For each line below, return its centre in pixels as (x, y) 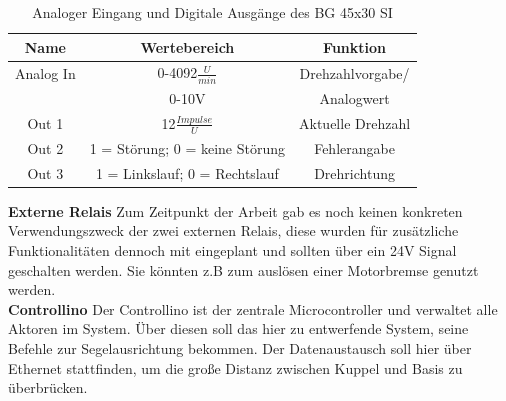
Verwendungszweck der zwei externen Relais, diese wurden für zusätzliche (233, 230)
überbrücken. (48, 387)
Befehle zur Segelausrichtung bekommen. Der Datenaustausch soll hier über (240, 348)
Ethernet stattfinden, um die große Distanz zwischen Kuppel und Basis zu (235, 367)
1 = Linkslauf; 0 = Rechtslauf (187, 172)
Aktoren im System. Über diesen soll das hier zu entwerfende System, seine (238, 328)
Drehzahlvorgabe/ (354, 72)
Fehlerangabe (354, 147)
